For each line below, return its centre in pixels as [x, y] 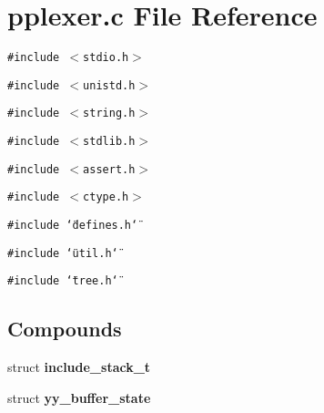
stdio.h [106, 58]
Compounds [65, 329]
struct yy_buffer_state [79, 397]
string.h [109, 114]
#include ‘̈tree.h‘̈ [63, 281]
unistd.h [109, 85]
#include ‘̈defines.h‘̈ [73, 226]
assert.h [109, 169]
